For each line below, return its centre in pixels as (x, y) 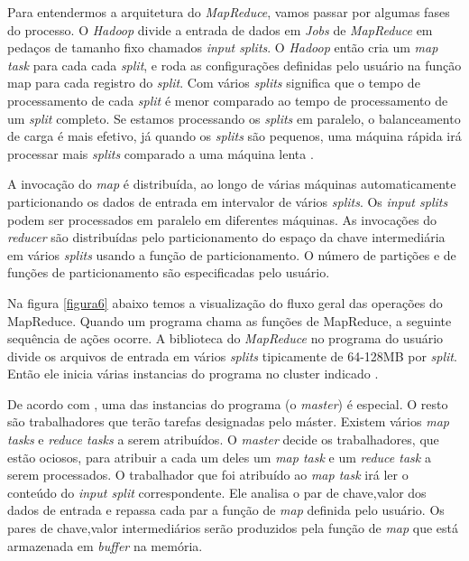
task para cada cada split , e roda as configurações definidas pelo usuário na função (234, 65)
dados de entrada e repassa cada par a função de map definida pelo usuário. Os (226, 510)
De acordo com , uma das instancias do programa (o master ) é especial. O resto (228, 403)
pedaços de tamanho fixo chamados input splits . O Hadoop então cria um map (223, 47)
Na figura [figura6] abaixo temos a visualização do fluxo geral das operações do (225, 302)
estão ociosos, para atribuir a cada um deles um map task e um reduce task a (219, 457)
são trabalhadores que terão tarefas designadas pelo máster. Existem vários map (228, 421)
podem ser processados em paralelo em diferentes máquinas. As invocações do (222, 219)
